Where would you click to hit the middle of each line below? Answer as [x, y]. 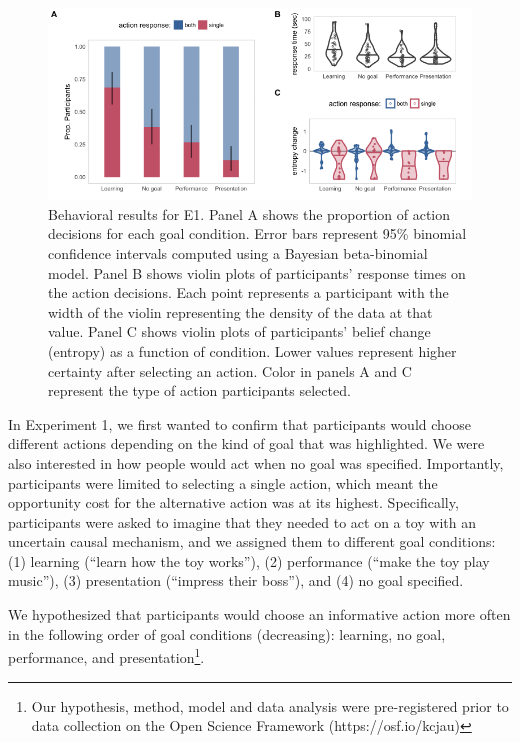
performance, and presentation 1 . [106, 655]
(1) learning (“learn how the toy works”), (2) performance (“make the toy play [249, 560]
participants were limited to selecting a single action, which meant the [223, 482]
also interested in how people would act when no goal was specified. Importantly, [256, 462]
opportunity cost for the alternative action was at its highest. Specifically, [233, 502]
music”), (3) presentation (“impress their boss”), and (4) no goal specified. [236, 580]
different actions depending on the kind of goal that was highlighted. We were [246, 443]
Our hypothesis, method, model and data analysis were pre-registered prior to [270, 705]
